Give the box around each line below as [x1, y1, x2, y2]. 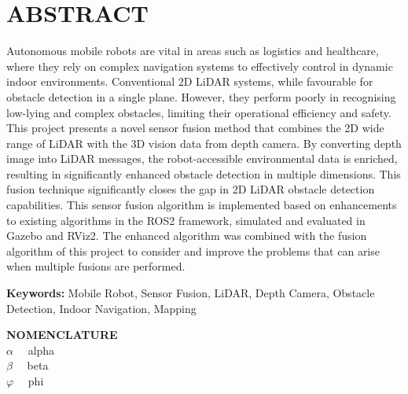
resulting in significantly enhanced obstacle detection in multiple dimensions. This [6, 165, 401, 182]
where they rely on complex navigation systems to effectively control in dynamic [6, 57, 393, 74]
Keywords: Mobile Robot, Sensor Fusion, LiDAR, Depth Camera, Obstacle [6, 285, 375, 301]
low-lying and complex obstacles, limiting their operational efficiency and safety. [6, 104, 391, 120]
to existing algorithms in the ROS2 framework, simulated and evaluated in [6, 212, 366, 228]
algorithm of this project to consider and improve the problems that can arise [6, 242, 380, 259]
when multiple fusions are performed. [6, 258, 186, 274]
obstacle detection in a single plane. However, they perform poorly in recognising [6, 88, 396, 105]
